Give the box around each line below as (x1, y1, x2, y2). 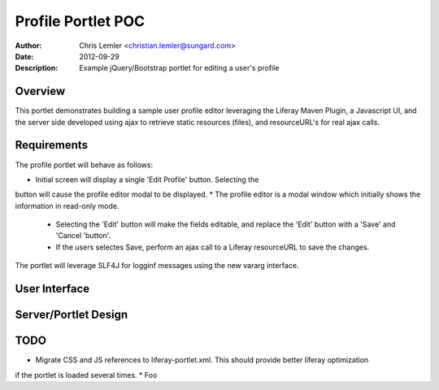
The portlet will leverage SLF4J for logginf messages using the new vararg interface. (15, 261, 299, 271)
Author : (15, 41, 42, 50)
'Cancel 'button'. (55, 231, 111, 240)
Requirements (15, 138, 89, 152)
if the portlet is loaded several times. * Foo (15, 370, 158, 379)
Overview (15, 84, 66, 98)
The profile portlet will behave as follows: (15, 159, 154, 170)
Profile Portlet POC (15, 12, 146, 30)
